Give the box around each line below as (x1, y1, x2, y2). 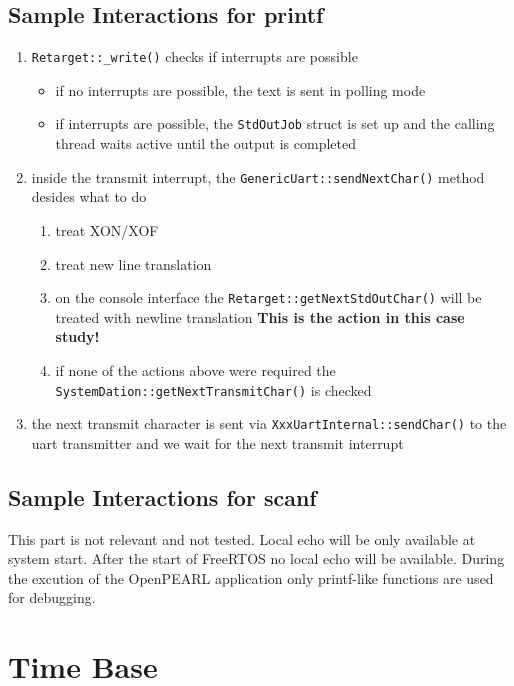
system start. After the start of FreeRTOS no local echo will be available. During (8, 548, 505, 569)
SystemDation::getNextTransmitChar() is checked (55, 379, 372, 400)
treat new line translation (55, 253, 212, 274)
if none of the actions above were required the (55, 359, 336, 380)
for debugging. (8, 587, 96, 608)
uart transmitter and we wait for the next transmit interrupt (31, 432, 404, 453)
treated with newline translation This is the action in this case (55, 306, 465, 327)
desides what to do (31, 186, 147, 207)
